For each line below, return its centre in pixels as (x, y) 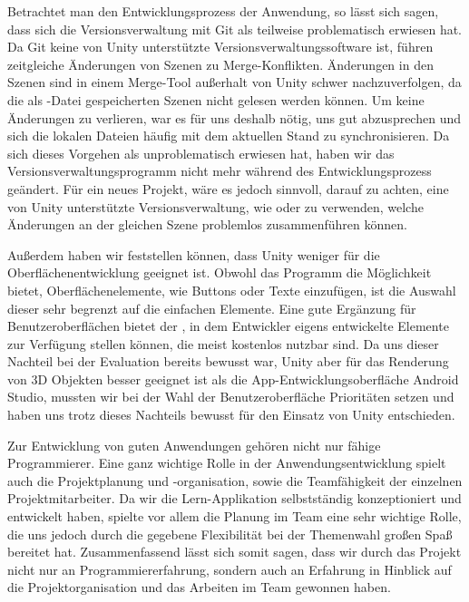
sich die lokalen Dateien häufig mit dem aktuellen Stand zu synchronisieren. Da (229, 136)
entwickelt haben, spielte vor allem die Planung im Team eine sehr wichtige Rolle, (234, 516)
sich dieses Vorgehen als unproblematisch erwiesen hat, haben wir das (201, 153)
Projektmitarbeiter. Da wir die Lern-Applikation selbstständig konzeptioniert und (234, 498)
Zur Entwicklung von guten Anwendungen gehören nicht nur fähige (194, 445)
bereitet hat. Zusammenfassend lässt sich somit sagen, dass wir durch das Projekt (234, 552)
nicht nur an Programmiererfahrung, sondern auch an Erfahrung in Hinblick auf (230, 569)
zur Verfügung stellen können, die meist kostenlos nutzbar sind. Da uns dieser (223, 343)
